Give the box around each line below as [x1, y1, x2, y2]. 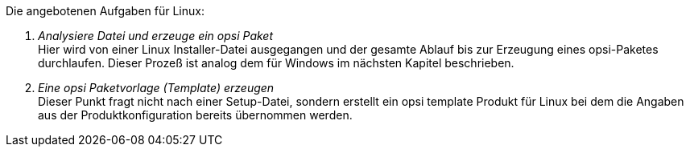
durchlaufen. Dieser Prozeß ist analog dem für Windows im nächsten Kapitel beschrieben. [38, 56, 514, 70]
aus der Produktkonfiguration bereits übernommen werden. [38, 108, 353, 122]
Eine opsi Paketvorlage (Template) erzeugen [38, 81, 275, 95]
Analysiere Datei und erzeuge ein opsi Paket [38, 29, 274, 42]
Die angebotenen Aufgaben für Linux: [6, 4, 205, 18]
